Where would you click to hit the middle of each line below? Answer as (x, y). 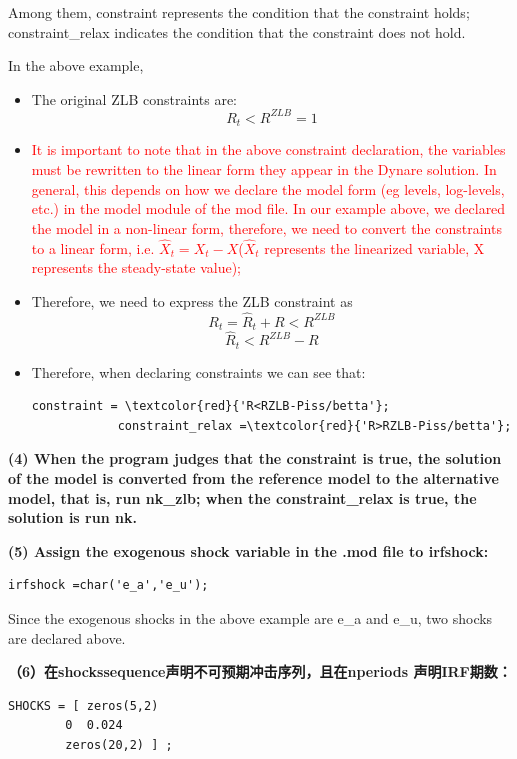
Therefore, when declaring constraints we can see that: (198, 371)
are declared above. (67, 637)
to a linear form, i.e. (93, 247)
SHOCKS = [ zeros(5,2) (83, 705)
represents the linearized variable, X (374, 247)
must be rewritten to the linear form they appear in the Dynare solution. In (264, 168)
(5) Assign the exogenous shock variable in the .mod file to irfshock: (248, 550)
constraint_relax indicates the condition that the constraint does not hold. (237, 31)
